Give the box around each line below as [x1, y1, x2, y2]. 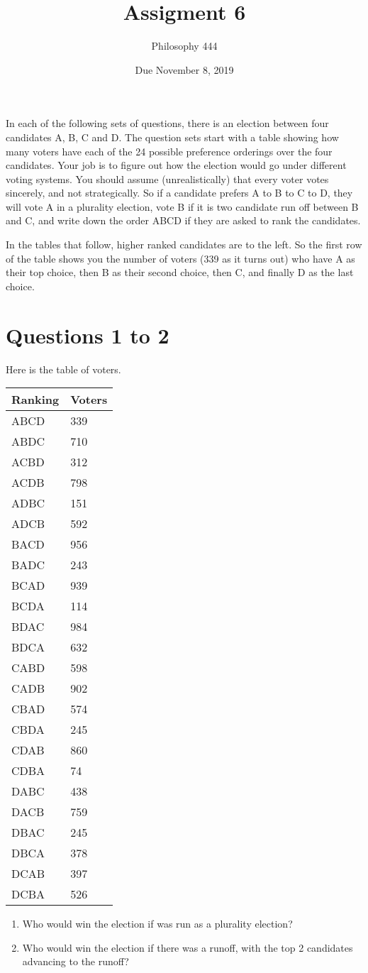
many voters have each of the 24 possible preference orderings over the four [6, 143, 333, 158]
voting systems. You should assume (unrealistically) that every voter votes [6, 171, 329, 186]
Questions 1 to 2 [6, 320, 169, 349]
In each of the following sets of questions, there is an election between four [6, 116, 329, 131]
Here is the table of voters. [6, 361, 121, 376]
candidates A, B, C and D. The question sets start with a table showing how [6, 129, 339, 144]
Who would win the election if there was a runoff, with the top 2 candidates [22, 940, 353, 955]
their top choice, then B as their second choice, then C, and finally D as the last [6, 265, 354, 280]
